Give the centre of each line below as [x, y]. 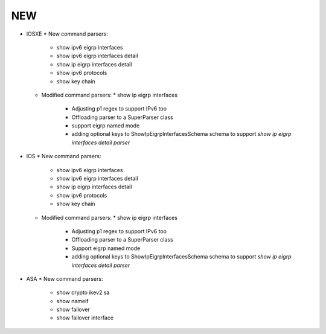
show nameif [72, 301]
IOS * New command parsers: [64, 156]
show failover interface [85, 318]
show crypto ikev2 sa [83, 292]
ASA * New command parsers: [65, 278]
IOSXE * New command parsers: [67, 34]
